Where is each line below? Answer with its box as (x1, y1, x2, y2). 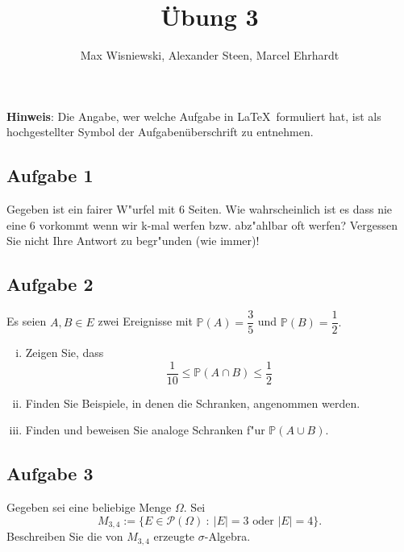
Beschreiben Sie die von (6, 528, 123, 545)
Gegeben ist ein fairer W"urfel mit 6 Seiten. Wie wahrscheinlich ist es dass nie (6, 201, 393, 218)
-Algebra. (204, 528, 251, 545)
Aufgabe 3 (6, 461, 94, 486)
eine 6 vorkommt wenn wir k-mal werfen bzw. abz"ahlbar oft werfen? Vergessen (6, 216, 398, 233)
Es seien (6, 313, 47, 330)
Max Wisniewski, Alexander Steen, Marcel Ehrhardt (80, 47, 339, 64)
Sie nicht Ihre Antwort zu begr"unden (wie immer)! (6, 232, 260, 249)
